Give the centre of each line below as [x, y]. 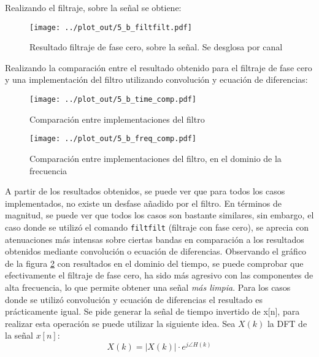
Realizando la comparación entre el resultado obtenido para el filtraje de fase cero [159, 67]
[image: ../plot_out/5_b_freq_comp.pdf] [113, 139]
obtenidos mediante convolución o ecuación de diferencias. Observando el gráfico [156, 251]
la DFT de [287, 323]
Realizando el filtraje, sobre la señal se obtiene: [93, 7]
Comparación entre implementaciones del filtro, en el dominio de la [156, 158]
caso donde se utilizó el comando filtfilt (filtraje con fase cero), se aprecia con [157, 227]
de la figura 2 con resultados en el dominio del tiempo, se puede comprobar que [154, 263]
